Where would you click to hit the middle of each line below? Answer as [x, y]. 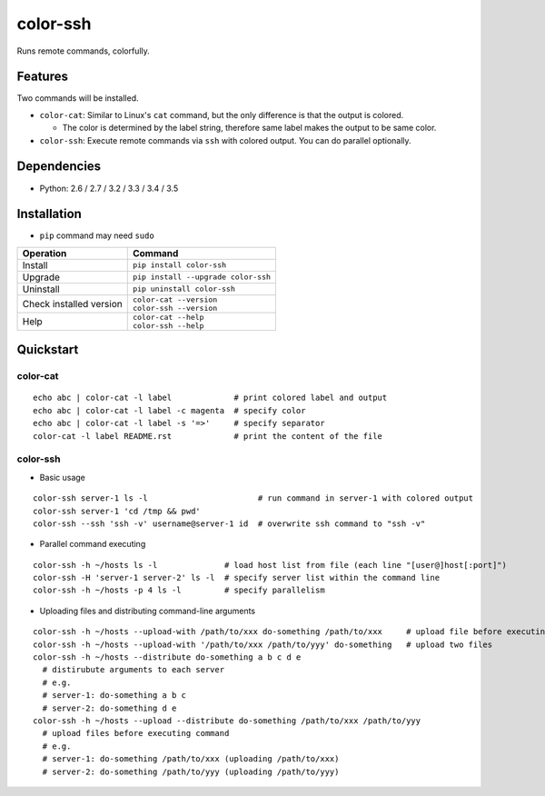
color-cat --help [168, 317]
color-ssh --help [168, 326]
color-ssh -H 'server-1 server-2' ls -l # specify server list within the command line [237, 578]
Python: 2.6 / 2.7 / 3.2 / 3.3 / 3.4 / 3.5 [109, 188]
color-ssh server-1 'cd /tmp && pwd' [117, 511]
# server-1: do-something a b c [114, 696]
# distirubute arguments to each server [134, 670]
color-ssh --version [175, 308]
